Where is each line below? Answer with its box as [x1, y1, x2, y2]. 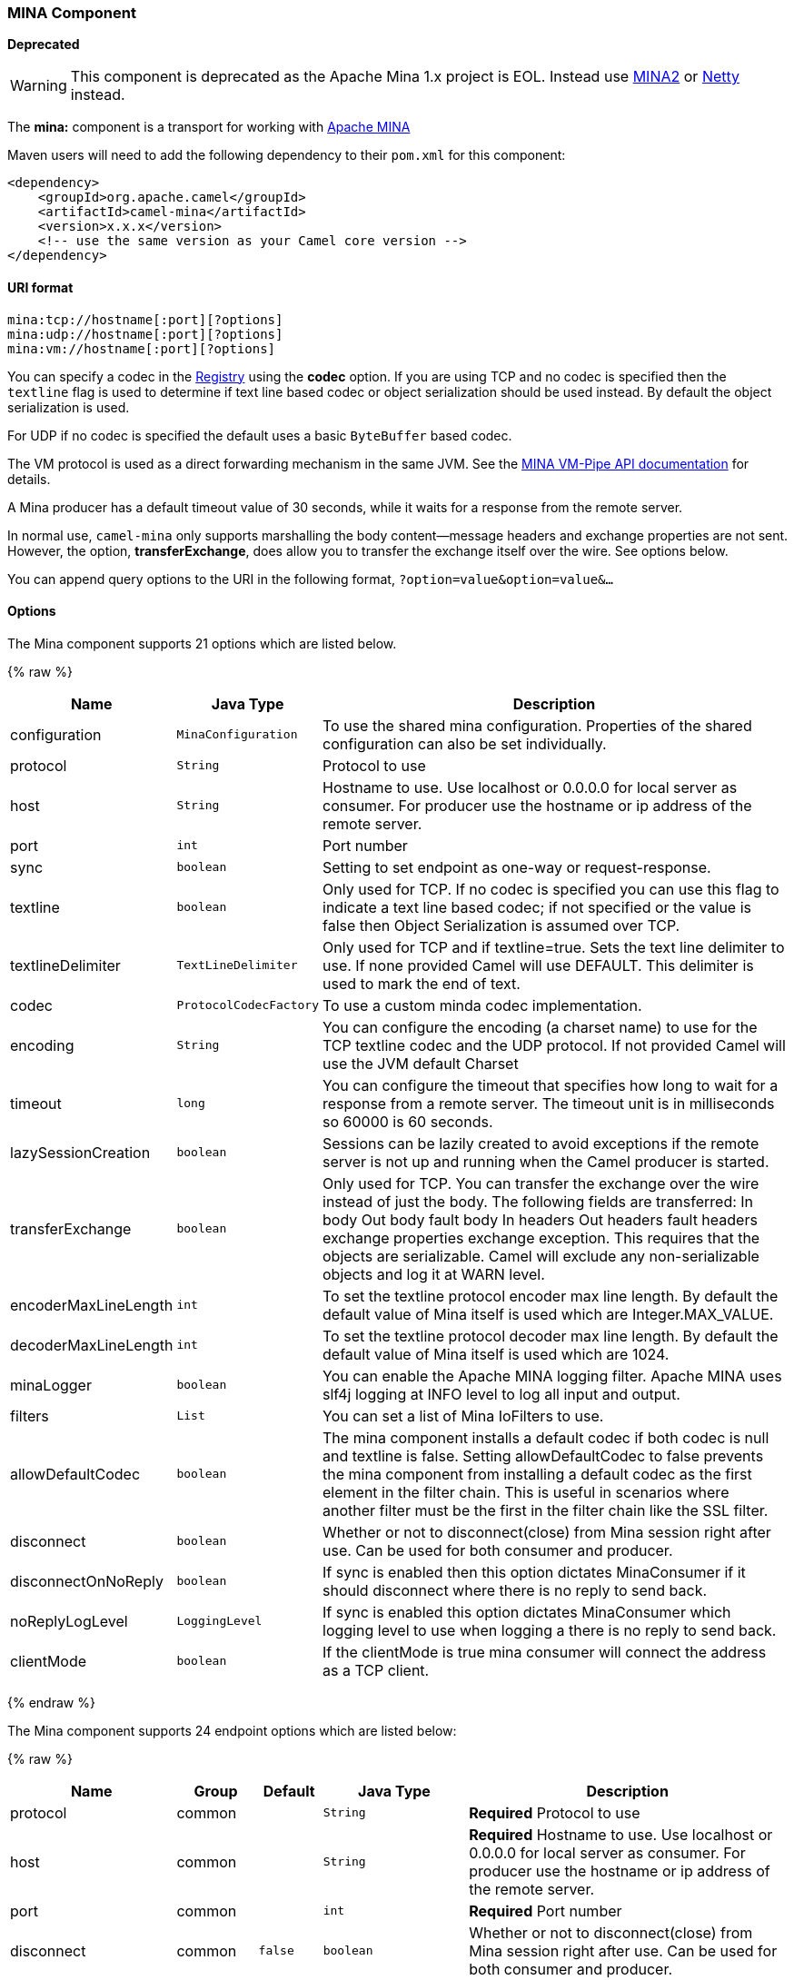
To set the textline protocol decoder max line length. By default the [323, 1326, 779, 1345]
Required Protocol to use [469, 1803, 640, 1822]
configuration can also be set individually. [323, 734, 607, 753]
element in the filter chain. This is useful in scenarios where [323, 1482, 729, 1501]
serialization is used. [7, 399, 130, 415]
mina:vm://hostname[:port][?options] [7, 341, 276, 356]
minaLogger [10, 1375, 92, 1394]
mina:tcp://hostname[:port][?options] [7, 312, 283, 327]
